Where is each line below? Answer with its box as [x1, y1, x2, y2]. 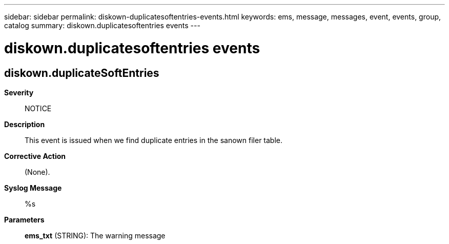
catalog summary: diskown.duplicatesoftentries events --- [4, 21, 200, 30]
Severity [4, 88, 34, 97]
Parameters [4, 215, 45, 224]
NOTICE [25, 104, 52, 113]
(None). [25, 167, 50, 176]
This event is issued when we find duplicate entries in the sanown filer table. [25, 135, 283, 145]
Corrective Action [4, 151, 66, 160]
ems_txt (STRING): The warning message [25, 231, 166, 240]
